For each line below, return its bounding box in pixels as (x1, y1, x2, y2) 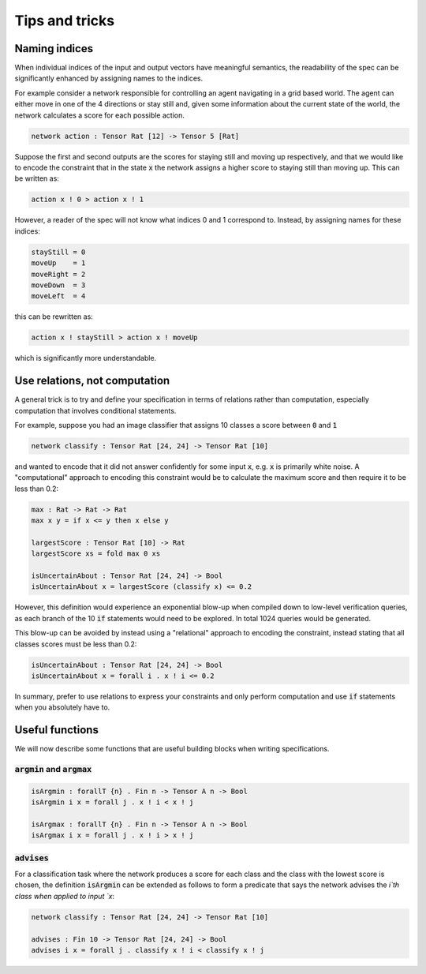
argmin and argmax (14, 763, 92, 774)
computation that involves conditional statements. (14, 406, 177, 415)
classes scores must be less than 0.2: (14, 639, 137, 649)
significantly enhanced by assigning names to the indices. (14, 73, 204, 83)
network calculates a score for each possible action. (14, 111, 185, 120)
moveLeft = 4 (31, 292, 86, 301)
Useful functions (14, 723, 99, 737)
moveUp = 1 (31, 259, 86, 268)
